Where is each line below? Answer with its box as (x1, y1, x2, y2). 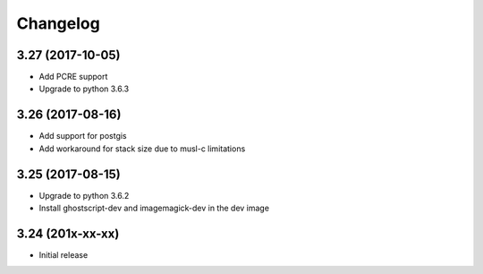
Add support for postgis (38, 131, 127, 141)
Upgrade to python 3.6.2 (38, 190, 130, 201)
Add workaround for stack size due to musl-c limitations (38, 143, 246, 154)
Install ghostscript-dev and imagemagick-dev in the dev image (38, 202, 270, 214)
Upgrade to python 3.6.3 (38, 83, 130, 94)
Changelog (16, 13, 100, 33)
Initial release (38, 249, 89, 260)
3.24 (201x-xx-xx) (16, 226, 120, 241)
